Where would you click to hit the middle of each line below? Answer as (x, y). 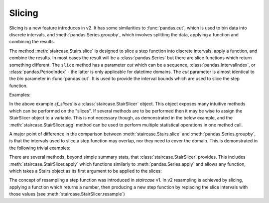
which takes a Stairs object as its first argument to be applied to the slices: (85, 171)
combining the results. (32, 42)
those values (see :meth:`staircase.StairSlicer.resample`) (67, 194)
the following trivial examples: (40, 148)
